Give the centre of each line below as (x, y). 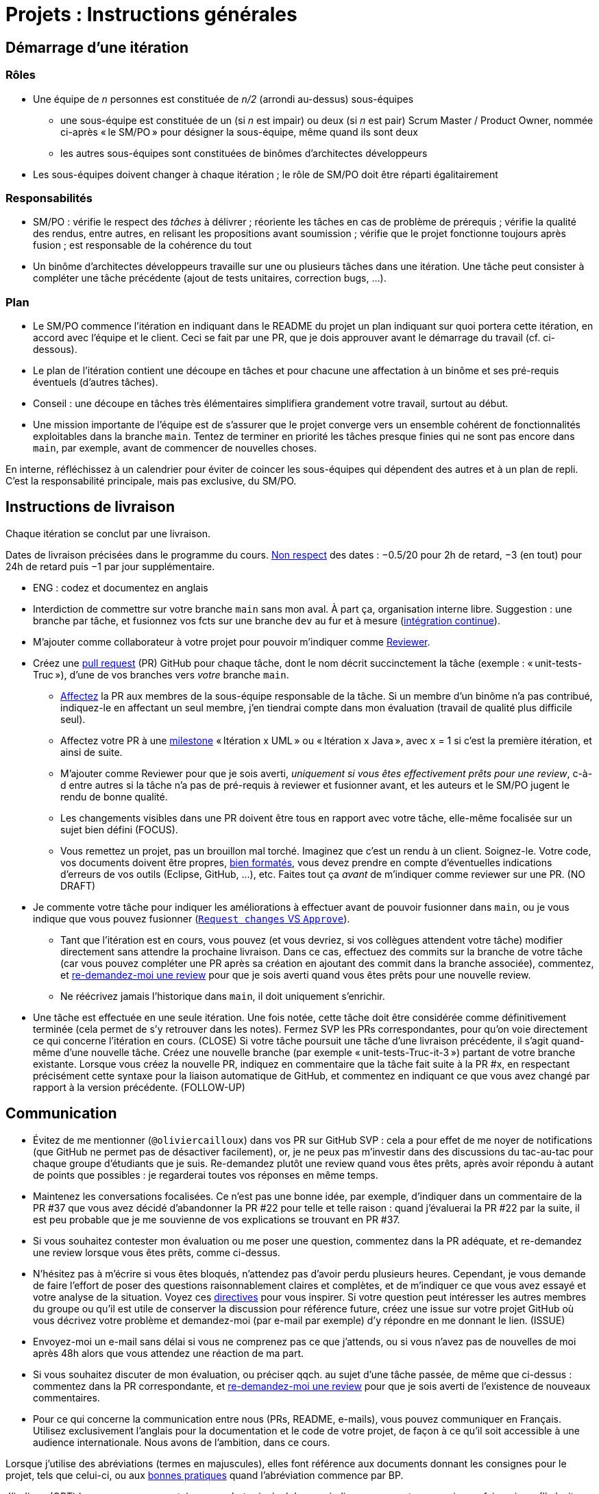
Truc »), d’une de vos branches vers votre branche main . (161, 674)
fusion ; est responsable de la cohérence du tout (142, 245)
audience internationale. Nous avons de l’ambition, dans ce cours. (182, 1442)
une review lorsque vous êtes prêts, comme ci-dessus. (157, 1252)
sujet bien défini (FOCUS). (119, 829)
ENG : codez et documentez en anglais (121, 587)
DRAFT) (78, 885)
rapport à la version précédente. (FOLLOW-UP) (139, 1087)
